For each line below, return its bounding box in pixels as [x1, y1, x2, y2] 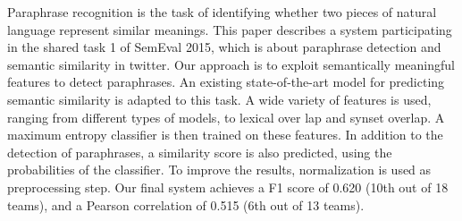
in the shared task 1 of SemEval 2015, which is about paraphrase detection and [7, 38, 441, 56]
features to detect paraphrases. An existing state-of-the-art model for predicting [7, 72, 445, 91]
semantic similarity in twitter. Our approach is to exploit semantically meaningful [7, 55, 455, 73]
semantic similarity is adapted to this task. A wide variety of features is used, [7, 89, 432, 108]
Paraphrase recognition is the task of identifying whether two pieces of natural [7, 3, 437, 21]
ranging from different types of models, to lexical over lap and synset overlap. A [7, 107, 445, 126]
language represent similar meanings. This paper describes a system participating [7, 20, 452, 38]
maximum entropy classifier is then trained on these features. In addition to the [7, 125, 443, 144]
